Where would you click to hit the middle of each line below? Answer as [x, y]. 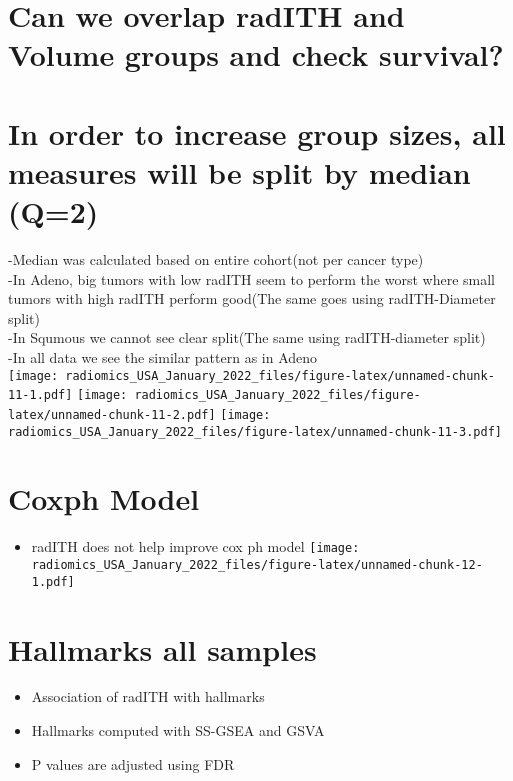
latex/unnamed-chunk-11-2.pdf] [112, 414]
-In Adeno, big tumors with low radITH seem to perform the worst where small [251, 278]
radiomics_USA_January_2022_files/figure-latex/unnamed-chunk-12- [257, 565]
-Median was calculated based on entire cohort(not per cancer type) [216, 259]
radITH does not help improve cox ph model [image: [195, 546]
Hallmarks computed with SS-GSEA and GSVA [178, 730]
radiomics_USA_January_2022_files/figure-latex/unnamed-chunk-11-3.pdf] [255, 431]
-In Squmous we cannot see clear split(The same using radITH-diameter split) [247, 337]
